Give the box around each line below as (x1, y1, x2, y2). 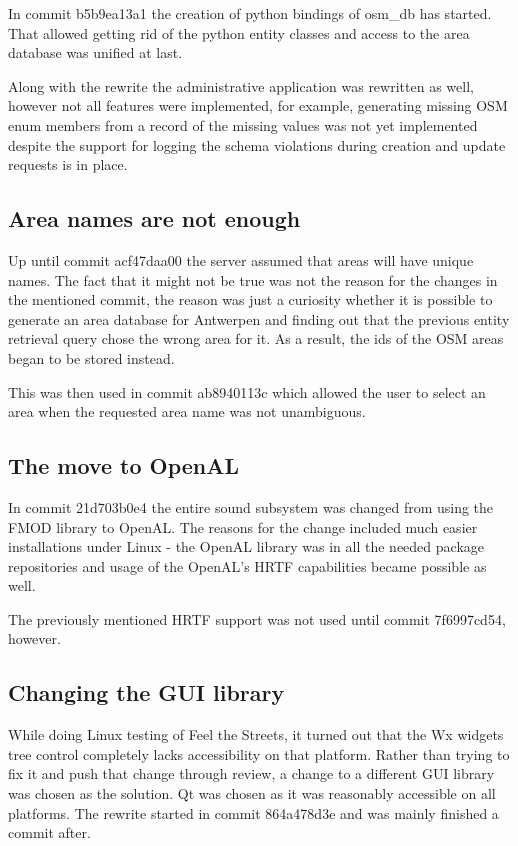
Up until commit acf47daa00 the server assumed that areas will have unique (8, 249, 474, 270)
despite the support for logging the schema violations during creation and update (8, 134, 506, 155)
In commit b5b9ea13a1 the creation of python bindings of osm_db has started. (8, 3, 492, 23)
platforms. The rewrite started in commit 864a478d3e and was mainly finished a (8, 802, 499, 823)
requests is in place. (8, 154, 128, 175)
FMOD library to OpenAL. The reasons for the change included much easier (8, 516, 478, 537)
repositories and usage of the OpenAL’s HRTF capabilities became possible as (8, 555, 487, 576)
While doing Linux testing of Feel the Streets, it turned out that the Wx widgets (8, 724, 504, 745)
